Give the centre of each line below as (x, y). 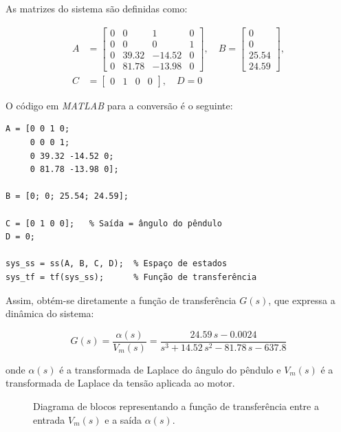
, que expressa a (302, 300)
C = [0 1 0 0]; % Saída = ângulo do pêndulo (114, 223)
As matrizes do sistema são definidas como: (97, 8)
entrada (49, 419)
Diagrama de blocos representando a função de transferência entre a (176, 406)
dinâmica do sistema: (50, 313)
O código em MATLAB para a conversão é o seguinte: (119, 105)
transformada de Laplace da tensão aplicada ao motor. (120, 383)
